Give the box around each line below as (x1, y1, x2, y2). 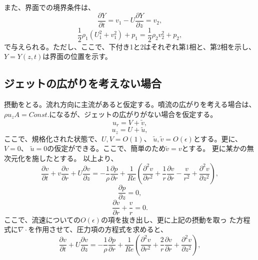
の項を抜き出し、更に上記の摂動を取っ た (100, 214, 236, 224)
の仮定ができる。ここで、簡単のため (47, 143, 166, 153)
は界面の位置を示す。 (42, 51, 112, 61)
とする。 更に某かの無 (181, 143, 254, 153)
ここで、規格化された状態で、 (4, 133, 101, 143)
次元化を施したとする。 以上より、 (4, 152, 118, 163)
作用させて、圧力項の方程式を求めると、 (35, 224, 167, 234)
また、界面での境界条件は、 (4, 2, 95, 12)
